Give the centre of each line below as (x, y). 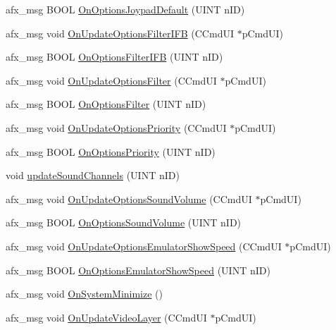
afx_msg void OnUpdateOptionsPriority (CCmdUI (116, 127)
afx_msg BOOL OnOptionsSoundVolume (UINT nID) (124, 222)
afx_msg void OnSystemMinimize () (85, 294)
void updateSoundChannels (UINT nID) (93, 175)
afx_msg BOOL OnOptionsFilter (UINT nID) (106, 104)
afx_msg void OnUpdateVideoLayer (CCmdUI (106, 317)
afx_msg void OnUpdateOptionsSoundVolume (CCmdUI (129, 198)
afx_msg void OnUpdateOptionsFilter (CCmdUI (111, 80)
